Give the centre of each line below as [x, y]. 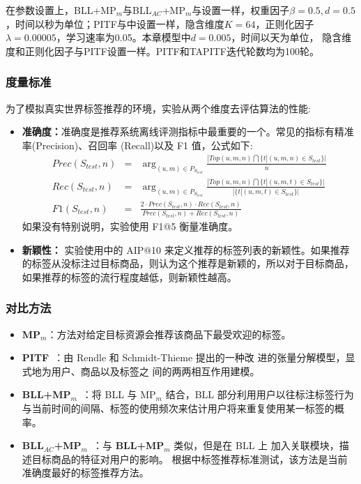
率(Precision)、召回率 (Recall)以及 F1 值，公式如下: [137, 145]
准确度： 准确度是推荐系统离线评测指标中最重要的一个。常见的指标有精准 [188, 131]
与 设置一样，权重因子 [241, 10]
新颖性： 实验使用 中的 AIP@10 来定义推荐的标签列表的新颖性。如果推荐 [186, 249]
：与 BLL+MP [128, 445]
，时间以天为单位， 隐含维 [291, 37]
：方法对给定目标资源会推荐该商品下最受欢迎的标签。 [169, 334]
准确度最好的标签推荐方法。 [85, 472]
